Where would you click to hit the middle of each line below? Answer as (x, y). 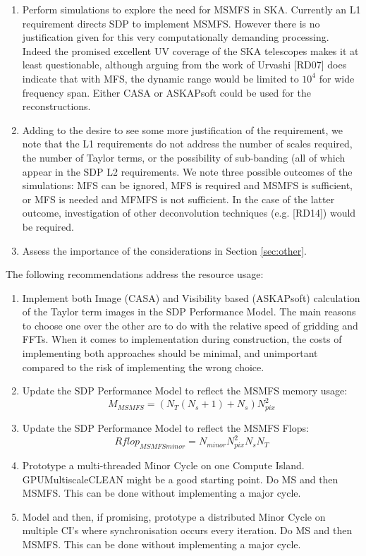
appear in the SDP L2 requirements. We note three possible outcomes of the (187, 171)
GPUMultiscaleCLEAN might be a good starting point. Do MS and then (180, 479)
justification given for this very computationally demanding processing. (176, 37)
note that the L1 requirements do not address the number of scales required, (187, 144)
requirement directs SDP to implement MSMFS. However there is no (171, 23)
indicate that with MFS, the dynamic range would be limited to (160, 78)
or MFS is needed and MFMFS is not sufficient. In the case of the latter (178, 199)
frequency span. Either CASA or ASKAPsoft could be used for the (166, 92)
